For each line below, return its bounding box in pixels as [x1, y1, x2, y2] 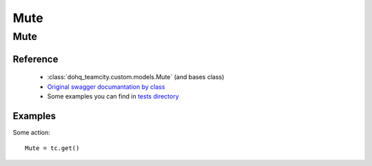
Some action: [12, 128, 51, 136]
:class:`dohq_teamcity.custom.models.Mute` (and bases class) [47, 73, 225, 81]
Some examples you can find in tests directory [47, 92, 179, 100]
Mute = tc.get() [25, 145, 80, 152]
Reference [12, 53, 59, 65]
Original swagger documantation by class [47, 83, 165, 91]
